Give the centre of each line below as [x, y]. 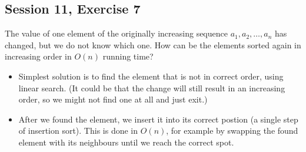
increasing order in [38, 56]
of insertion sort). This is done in [78, 130]
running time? [128, 56]
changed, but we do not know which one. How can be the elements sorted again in [153, 44]
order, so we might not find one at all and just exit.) [113, 99]
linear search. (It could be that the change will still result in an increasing [152, 87]
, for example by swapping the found [232, 130]
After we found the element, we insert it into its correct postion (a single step [158, 119]
